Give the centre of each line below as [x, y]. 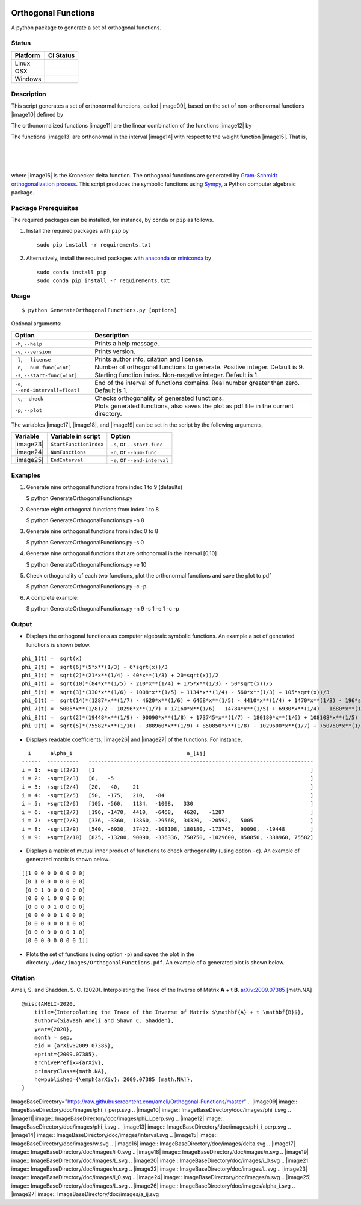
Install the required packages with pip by [77, 231]
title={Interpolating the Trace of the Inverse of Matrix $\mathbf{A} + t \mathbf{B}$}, [169, 1012]
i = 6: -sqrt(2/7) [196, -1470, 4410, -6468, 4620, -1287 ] [168, 812]
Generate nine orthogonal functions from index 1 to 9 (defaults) [104, 487]
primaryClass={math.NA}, [71, 1071]
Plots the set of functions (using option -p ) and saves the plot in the [110, 954]
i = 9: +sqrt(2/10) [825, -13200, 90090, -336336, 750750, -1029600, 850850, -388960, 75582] [168, 837]
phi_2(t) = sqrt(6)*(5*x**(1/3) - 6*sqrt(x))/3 [95, 667]
